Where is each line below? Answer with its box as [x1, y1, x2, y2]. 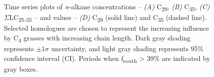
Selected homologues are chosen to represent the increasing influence [4, 23, 209, 33]
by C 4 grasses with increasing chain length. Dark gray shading [4, 32, 191, 44]
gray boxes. [4, 63, 38, 74]
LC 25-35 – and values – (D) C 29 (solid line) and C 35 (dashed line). [9, 12, 207, 23]
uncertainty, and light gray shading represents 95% [51, 43, 204, 53]
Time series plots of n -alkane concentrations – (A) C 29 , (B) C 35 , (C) [4, 1, 210, 13]
